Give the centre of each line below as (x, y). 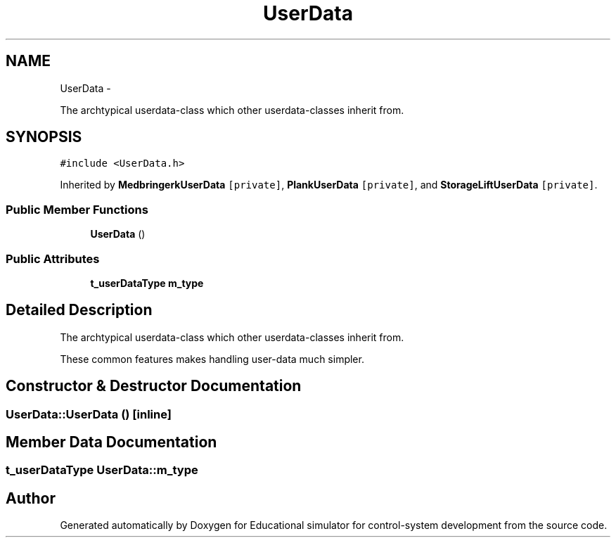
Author (31, 498)
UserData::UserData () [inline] (89, 414)
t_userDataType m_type (147, 283)
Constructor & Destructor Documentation (154, 386)
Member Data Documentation (111, 442)
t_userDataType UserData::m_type (102, 470)
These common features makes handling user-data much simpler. (212, 359)
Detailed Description (79, 310)
